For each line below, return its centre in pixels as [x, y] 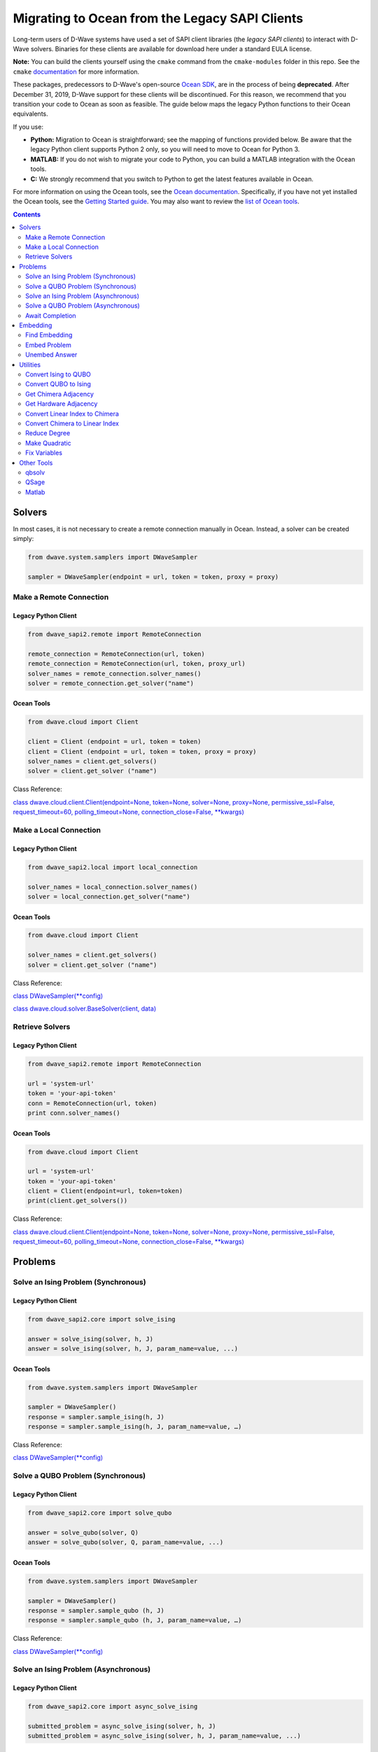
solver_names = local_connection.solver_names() [113, 887]
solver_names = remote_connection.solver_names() [114, 673]
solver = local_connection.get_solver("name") [109, 896]
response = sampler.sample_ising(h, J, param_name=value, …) [135, 1427]
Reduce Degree [48, 433]
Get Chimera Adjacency [60, 394]
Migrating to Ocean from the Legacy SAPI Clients [158, 18]
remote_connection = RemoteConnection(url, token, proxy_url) [136, 664]
